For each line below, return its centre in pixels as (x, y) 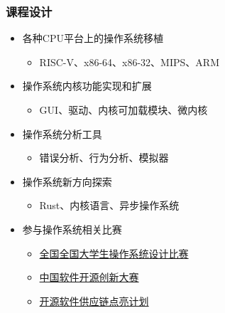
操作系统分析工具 (62, 133)
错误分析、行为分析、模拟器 (104, 158)
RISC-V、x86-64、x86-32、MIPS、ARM (129, 62)
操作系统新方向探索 (67, 181)
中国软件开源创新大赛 (89, 277)
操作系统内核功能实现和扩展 (87, 86)
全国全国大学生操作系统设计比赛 (114, 253)
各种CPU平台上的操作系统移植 (93, 38)
